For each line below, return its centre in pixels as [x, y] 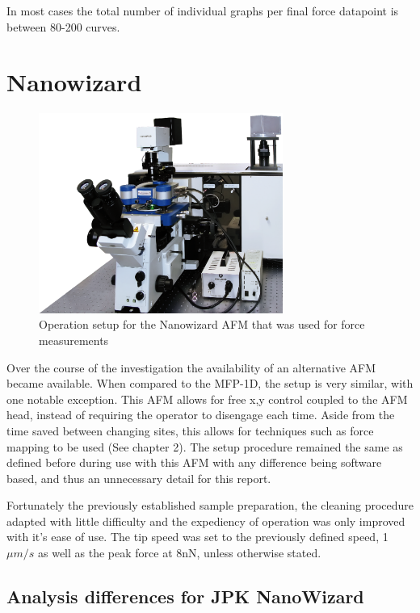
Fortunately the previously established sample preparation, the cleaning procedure [210, 505]
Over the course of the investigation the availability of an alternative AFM [191, 367]
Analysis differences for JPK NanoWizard [185, 596]
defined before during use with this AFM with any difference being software [194, 462]
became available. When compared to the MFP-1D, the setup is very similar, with [210, 383]
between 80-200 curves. [63, 26]
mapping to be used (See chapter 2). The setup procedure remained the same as [205, 446]
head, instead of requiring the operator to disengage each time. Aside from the [201, 415]
